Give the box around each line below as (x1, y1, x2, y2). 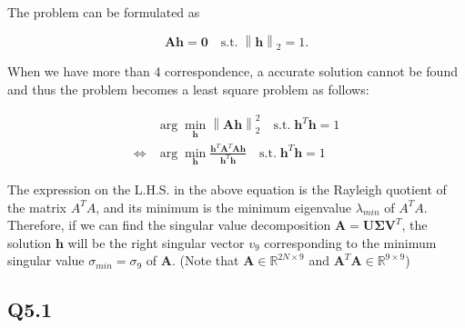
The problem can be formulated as (7, 3, 200, 21)
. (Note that (171, 251, 239, 270)
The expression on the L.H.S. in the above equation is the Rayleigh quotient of (7, 179, 447, 198)
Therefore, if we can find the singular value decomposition (7, 215, 331, 234)
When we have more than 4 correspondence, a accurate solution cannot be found (7, 62, 458, 81)
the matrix (7, 197, 66, 216)
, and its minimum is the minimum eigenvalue (96, 197, 352, 216)
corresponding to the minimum (264, 233, 437, 252)
